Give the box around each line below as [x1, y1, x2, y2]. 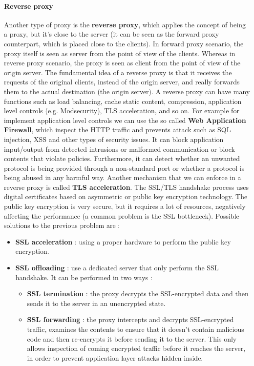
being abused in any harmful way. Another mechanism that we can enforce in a [4, 172, 241, 183]
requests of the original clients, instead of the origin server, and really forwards [4, 77, 240, 87]
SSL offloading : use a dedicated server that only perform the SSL [15, 263, 219, 273]
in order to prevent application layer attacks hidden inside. [27, 352, 203, 363]
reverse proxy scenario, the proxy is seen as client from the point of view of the [4, 58, 240, 68]
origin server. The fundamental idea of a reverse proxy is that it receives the [4, 67, 232, 77]
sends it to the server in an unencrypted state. [27, 298, 166, 308]
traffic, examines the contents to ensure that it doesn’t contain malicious [27, 324, 244, 334]
